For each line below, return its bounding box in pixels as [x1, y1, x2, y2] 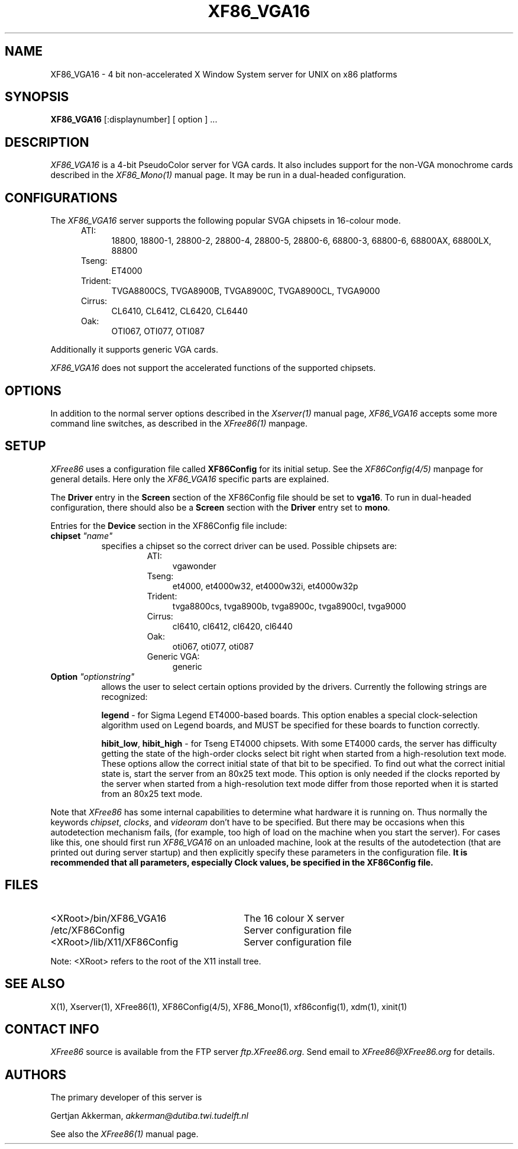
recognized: [101, 691, 148, 702]
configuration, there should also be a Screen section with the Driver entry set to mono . [50, 502, 390, 512]
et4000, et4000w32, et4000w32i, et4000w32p [172, 580, 358, 591]
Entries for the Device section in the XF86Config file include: [50, 520, 287, 531]
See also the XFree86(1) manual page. [50, 1129, 199, 1140]
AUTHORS [5, 1067, 67, 1082]
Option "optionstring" [50, 671, 135, 682]
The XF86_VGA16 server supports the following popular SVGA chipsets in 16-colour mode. [50, 215, 401, 226]
